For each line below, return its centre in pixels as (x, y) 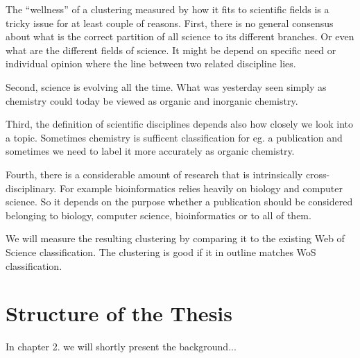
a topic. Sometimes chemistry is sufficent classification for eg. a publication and (174, 137)
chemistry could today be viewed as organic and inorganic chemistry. (152, 100)
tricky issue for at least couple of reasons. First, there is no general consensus (170, 23)
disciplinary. (31, 188)
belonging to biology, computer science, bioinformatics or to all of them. (158, 215)
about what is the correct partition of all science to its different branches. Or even (180, 36)
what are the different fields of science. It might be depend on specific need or (171, 50)
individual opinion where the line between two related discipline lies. (151, 63)
